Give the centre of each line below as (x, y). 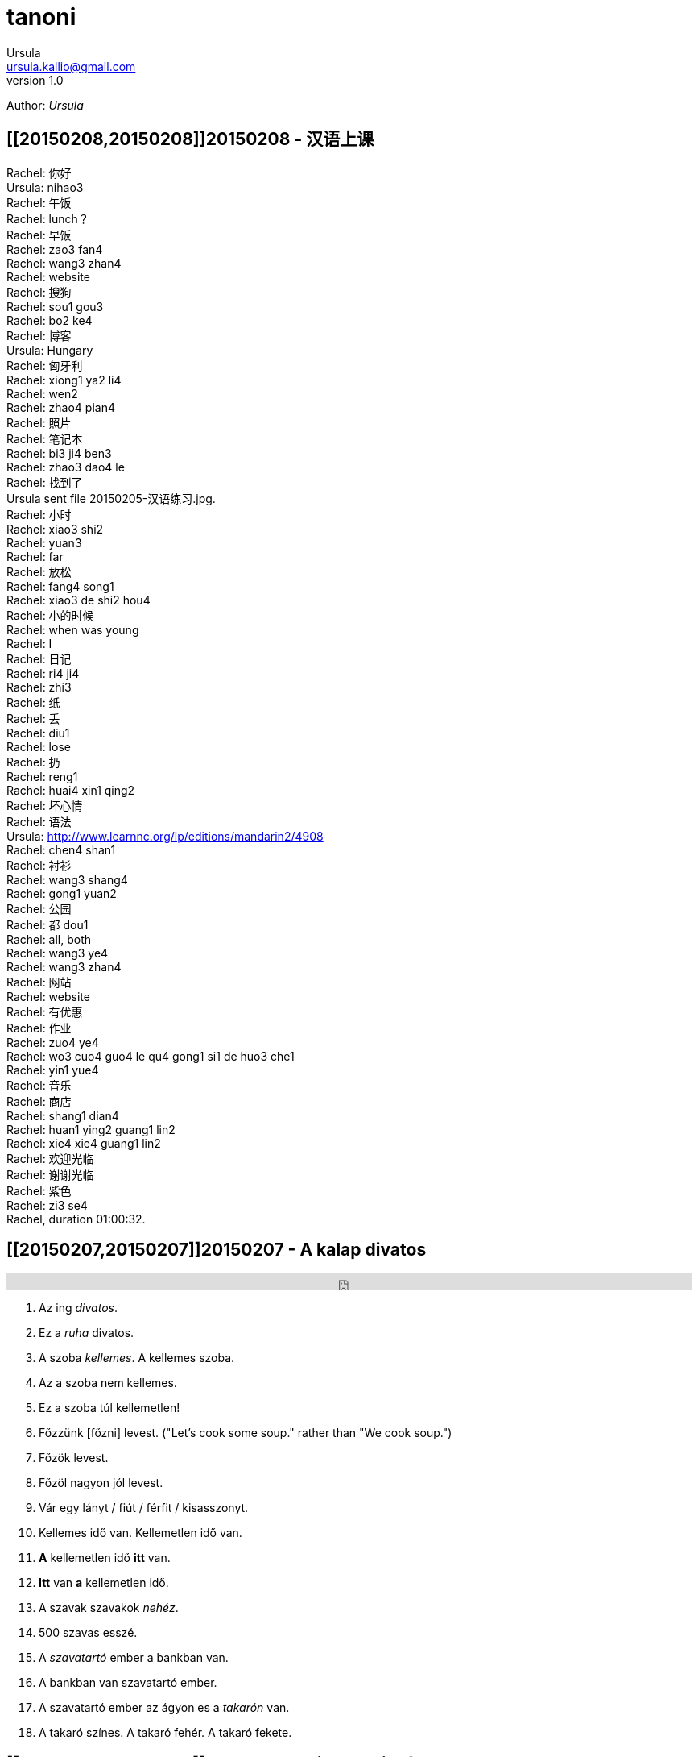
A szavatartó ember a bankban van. (134, 1658)
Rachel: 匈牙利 (45, 365)
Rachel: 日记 (39, 658)
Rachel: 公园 (39, 908)
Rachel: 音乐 (39, 1085)
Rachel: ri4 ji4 (43, 673)
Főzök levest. (74, 1458)
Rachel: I (29, 643)
